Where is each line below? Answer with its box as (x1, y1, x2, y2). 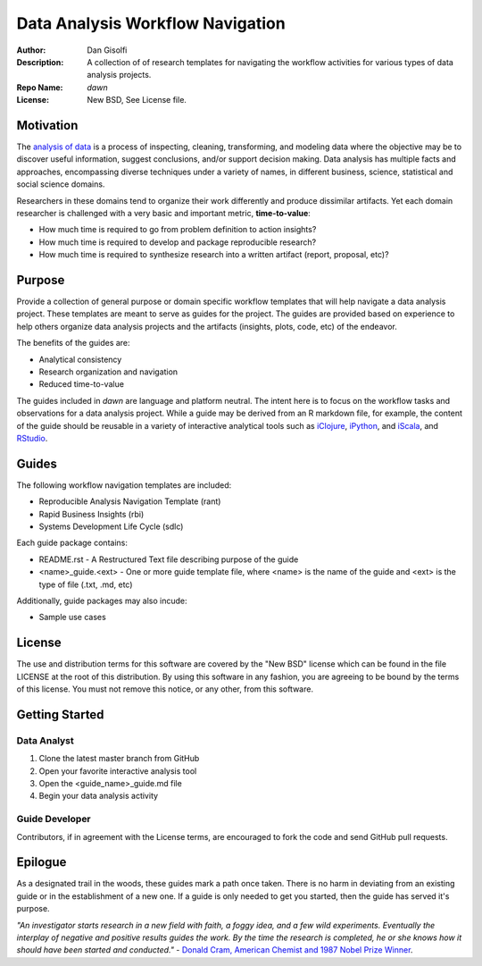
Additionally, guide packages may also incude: (16, 595, 187, 606)
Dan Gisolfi (87, 45, 128, 55)
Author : (16, 45, 46, 55)
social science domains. (16, 179, 105, 189)
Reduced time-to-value (38, 379, 125, 390)
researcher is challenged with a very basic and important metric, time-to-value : (16, 207, 312, 218)
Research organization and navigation (38, 366, 179, 377)
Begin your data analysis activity (38, 791, 159, 802)
